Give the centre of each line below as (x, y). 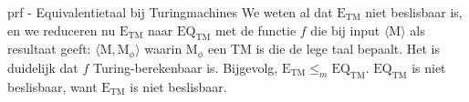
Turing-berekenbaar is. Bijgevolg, (186, 67)
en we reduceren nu (62, 30)
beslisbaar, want (52, 86)
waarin (163, 49)
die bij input (345, 30)
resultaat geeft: (49, 49)
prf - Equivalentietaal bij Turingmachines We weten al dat (170, 12)
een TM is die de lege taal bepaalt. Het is (324, 49)
